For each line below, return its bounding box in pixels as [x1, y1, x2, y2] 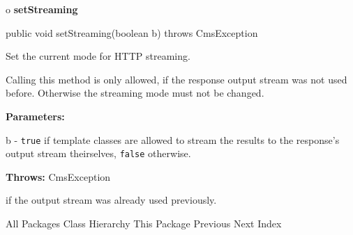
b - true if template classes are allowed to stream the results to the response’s [6, 132, 340, 147]
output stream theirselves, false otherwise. [6, 146, 191, 161]
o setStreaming [6, 2, 78, 16]
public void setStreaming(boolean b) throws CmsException [6, 25, 258, 40]
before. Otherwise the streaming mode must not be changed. [6, 86, 264, 100]
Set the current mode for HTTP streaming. [6, 49, 190, 63]
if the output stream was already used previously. [6, 193, 217, 207]
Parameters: [6, 108, 65, 123]
